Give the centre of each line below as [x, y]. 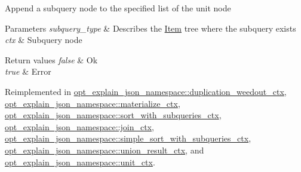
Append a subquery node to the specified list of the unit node [118, 8]
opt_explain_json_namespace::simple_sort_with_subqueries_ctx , [128, 138]
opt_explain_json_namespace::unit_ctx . [80, 162]
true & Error [28, 71]
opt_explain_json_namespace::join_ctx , [79, 126]
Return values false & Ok [51, 59]
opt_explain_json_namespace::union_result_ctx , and [105, 150]
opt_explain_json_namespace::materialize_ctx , [93, 103]
